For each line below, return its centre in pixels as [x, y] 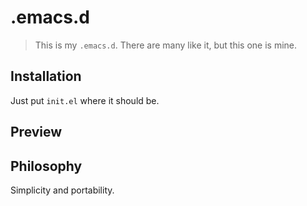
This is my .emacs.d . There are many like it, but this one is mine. [166, 45]
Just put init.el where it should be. [85, 100]
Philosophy [46, 166]
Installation [46, 76]
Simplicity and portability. [62, 190]
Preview [36, 132]
